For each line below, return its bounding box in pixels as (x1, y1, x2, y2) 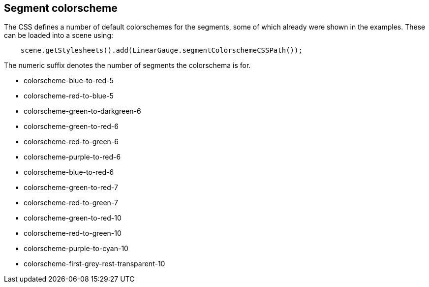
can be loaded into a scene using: (4, 31, 114, 40)
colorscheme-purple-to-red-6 (24, 153, 121, 161)
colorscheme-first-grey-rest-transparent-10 (24, 259, 165, 268)
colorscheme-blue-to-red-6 (24, 168, 114, 177)
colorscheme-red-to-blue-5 (24, 92, 114, 100)
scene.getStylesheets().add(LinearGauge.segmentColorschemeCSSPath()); (20, 46, 303, 55)
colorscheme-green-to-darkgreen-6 (24, 107, 141, 116)
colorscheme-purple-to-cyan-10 (24, 244, 128, 253)
